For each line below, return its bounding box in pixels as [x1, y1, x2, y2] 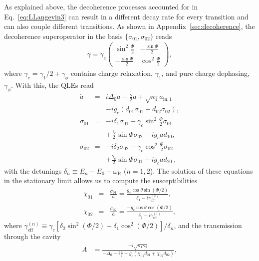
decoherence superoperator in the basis [4, 30, 123, 41]
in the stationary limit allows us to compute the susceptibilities [4, 175, 198, 186]
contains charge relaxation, [71, 68, 153, 78]
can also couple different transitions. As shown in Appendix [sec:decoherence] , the [4, 21, 255, 31]
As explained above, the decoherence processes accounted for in [4, 1, 198, 11]
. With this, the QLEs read [10, 80, 94, 90]
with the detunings [4, 165, 62, 176]
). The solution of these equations [150, 165, 253, 176]
